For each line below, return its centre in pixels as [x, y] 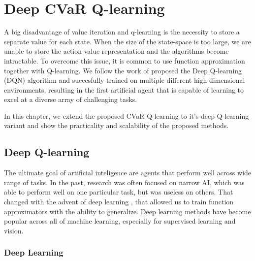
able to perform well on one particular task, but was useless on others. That [119, 192]
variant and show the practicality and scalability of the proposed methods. [116, 125]
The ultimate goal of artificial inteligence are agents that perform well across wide [128, 173]
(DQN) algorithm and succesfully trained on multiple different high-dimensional [125, 80]
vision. [14, 230]
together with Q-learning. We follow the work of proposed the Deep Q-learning [123, 70]
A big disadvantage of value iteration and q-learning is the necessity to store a [122, 32]
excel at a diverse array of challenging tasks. [71, 99]
